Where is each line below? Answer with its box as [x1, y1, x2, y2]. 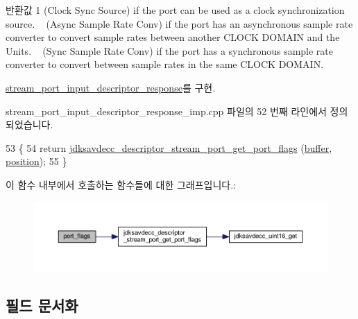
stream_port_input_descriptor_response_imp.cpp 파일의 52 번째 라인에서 [6, 103, 327, 118]
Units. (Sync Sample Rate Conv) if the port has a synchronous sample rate [6, 43, 334, 58]
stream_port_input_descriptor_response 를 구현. [6, 80, 216, 94]
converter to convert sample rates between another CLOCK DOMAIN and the [6, 30, 340, 44]
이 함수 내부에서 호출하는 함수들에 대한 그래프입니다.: [6, 177, 236, 191]
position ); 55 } [6, 154, 67, 169]
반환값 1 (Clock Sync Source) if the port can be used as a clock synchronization [6, 3, 345, 17]
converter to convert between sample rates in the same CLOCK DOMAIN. [6, 57, 324, 71]
